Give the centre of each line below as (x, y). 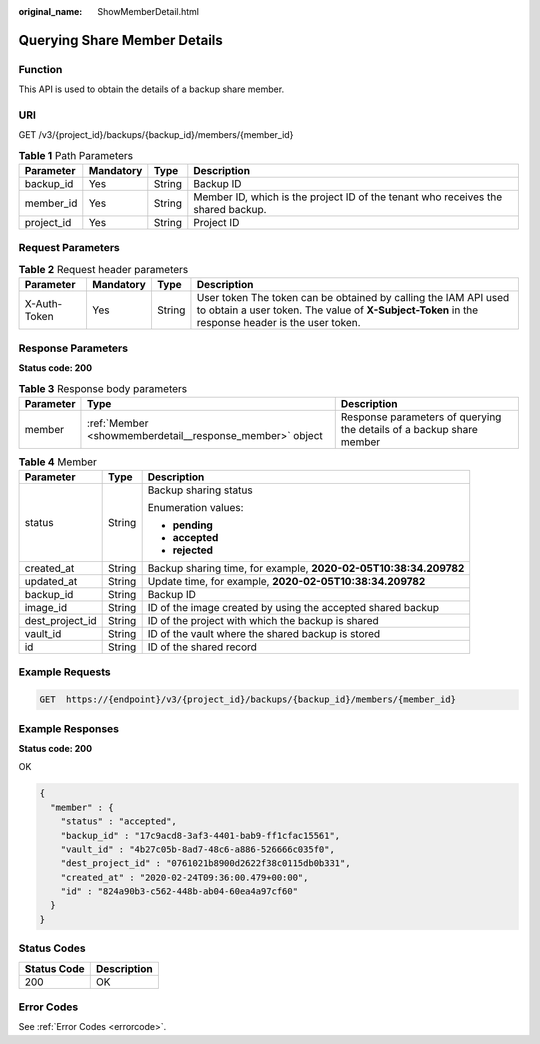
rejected (193, 550)
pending (193, 525)
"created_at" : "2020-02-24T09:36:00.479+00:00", (184, 877)
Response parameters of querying (421, 417)
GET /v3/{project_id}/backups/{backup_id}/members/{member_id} (156, 135)
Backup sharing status (200, 490)
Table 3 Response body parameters (103, 388)
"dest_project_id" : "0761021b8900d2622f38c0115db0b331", (205, 863)
